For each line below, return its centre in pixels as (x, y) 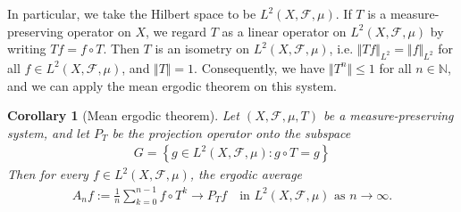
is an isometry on (202, 49)
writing (27, 49)
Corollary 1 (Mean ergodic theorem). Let (123, 115)
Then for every (48, 174)
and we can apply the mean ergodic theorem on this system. (172, 85)
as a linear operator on (284, 31)
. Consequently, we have (260, 67)
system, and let (48, 132)
